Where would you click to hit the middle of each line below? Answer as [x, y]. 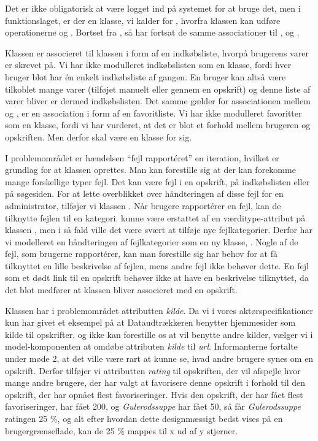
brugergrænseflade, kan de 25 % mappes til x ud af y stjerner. [122, 430]
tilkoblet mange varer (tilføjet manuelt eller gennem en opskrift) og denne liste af [158, 89]
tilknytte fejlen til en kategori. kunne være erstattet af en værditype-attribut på [155, 217]
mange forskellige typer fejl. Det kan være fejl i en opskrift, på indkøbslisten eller [157, 181]
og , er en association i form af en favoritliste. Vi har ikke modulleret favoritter [153, 113]
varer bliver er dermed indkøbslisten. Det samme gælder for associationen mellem [158, 101]
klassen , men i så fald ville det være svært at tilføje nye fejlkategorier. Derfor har [159, 230]
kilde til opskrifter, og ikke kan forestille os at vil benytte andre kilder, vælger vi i [159, 334]
